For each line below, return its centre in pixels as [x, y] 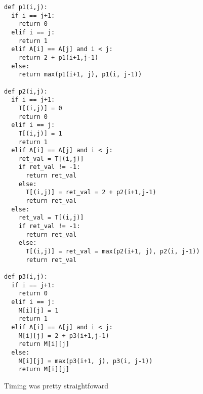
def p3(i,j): [26, 277]
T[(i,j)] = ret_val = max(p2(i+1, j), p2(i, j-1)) [113, 252]
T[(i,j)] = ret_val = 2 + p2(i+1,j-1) [91, 192]
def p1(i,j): [26, 7]
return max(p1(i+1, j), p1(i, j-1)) [80, 75]
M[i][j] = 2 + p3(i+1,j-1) [64, 336]
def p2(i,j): [26, 91]
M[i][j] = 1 [38, 310]
